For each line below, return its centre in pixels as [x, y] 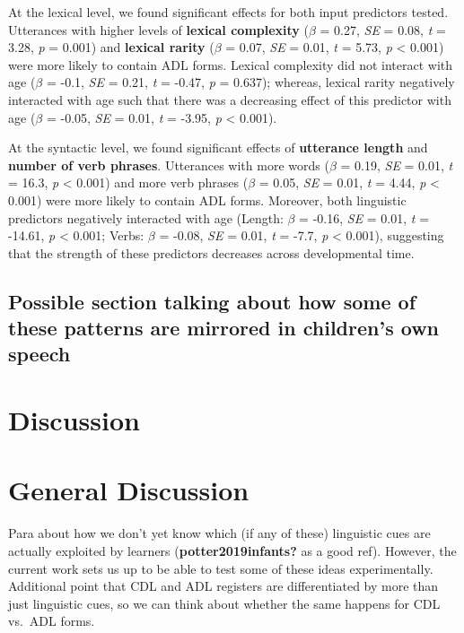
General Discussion [129, 490]
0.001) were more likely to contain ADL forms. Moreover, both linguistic [207, 199]
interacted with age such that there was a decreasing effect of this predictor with [230, 99]
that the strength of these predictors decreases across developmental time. [211, 252]
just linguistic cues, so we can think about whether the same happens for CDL [224, 603]
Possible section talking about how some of [212, 301]
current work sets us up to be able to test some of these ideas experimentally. [221, 568]
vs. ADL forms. [52, 621]
